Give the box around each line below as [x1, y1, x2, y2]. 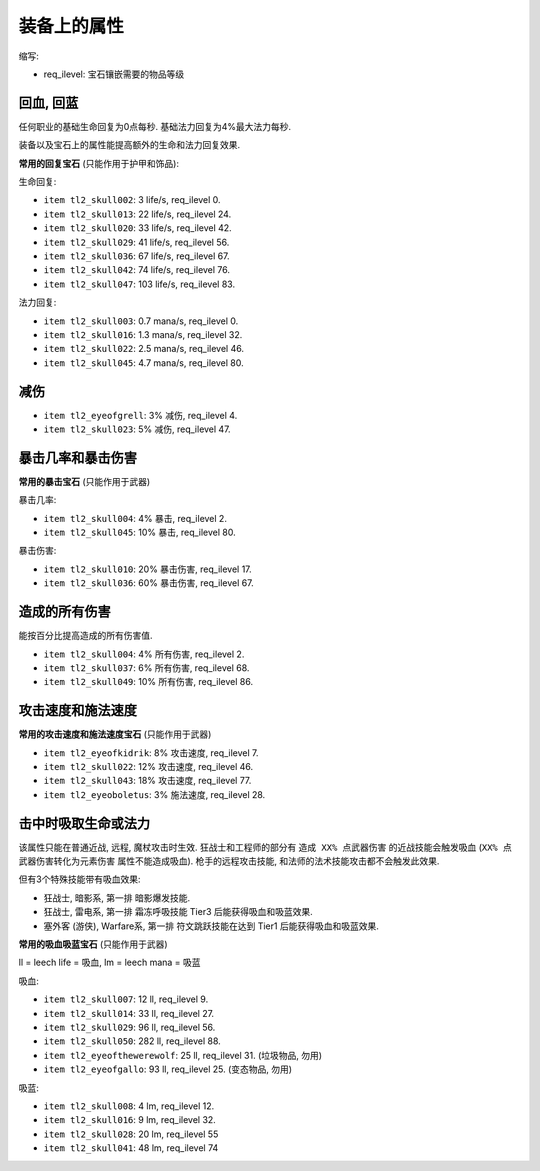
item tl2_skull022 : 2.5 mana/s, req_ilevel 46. [43, 343, 245, 355]
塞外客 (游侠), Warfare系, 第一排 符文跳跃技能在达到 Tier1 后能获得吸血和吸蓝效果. [43, 920, 379, 932]
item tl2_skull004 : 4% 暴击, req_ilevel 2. [43, 512, 227, 524]
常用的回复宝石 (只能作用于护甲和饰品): [18, 157, 180, 169]
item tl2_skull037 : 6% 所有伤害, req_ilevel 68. [43, 661, 250, 674]
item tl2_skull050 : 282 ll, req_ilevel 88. [43, 1035, 222, 1047]
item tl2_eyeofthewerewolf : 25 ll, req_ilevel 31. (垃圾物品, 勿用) [43, 1049, 323, 1061]
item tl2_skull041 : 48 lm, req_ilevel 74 [43, 1142, 219, 1154]
